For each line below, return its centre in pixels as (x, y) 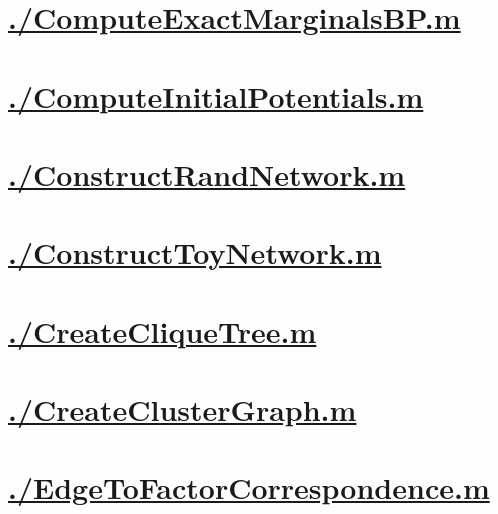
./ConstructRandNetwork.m (207, 173)
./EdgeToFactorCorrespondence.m (249, 487)
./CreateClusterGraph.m (182, 409)
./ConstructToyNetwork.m (195, 252)
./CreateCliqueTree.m (162, 330)
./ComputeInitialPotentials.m (216, 95)
